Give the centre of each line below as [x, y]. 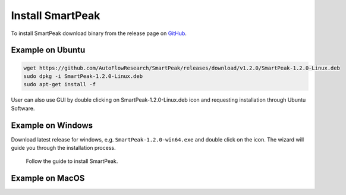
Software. [23, 108]
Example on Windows [52, 125]
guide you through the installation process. [63, 148]
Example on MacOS [48, 178]
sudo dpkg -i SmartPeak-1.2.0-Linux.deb [83, 76]
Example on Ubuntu [48, 50]
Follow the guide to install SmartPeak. [72, 161]
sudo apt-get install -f [60, 84]
